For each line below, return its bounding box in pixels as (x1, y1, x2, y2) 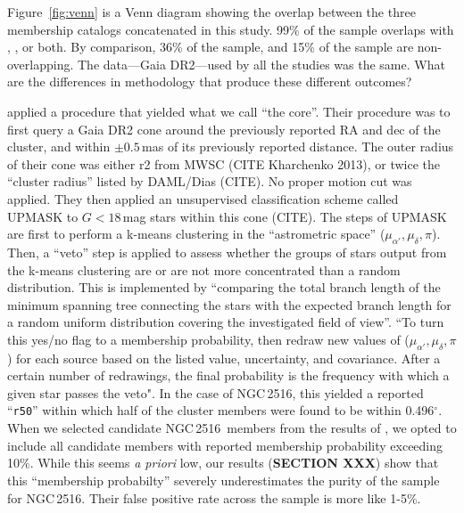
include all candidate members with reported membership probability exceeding (7, 436, 443, 454)
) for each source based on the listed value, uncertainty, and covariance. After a (7, 348, 441, 367)
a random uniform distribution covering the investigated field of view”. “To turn (7, 313, 444, 331)
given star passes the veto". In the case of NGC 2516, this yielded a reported (7, 383, 424, 402)
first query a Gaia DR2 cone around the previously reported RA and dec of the (7, 119, 441, 138)
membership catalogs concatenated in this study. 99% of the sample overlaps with (7, 20, 454, 38)
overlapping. (7, 54, 74, 73)
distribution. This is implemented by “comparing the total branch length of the (7, 278, 441, 297)
